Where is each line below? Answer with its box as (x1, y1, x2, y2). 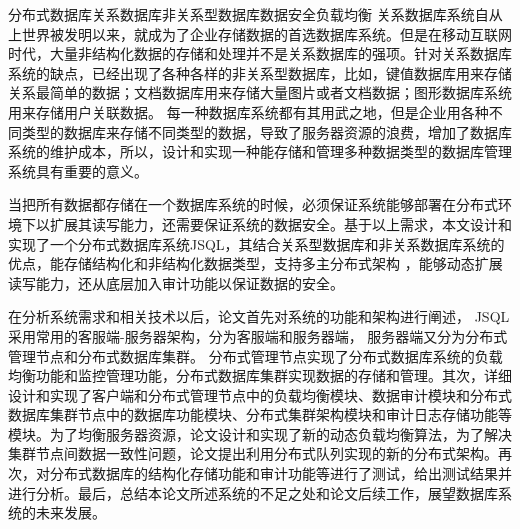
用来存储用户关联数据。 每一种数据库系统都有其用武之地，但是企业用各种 (8, 101, 489, 122)
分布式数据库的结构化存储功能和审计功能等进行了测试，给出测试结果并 (49, 463, 512, 484)
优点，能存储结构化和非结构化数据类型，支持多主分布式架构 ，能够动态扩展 (8, 253, 503, 274)
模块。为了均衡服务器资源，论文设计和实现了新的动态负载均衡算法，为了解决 (8, 423, 512, 444)
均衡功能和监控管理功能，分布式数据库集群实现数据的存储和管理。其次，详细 (8, 365, 512, 386)
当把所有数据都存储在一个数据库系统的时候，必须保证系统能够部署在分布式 (8, 194, 498, 215)
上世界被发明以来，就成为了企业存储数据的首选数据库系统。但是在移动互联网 (8, 23, 512, 44)
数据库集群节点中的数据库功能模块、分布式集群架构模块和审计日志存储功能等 (8, 404, 512, 425)
